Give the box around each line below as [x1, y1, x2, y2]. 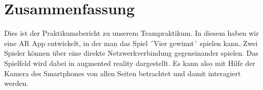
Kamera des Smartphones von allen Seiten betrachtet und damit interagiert [4, 67, 241, 78]
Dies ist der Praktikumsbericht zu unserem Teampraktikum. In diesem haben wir [4, 28, 259, 38]
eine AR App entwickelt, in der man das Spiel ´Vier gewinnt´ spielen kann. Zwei [4, 37, 258, 48]
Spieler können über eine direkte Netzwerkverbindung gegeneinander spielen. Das [4, 48, 258, 58]
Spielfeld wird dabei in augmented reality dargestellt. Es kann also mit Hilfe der [4, 57, 255, 68]
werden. [4, 78, 29, 88]
